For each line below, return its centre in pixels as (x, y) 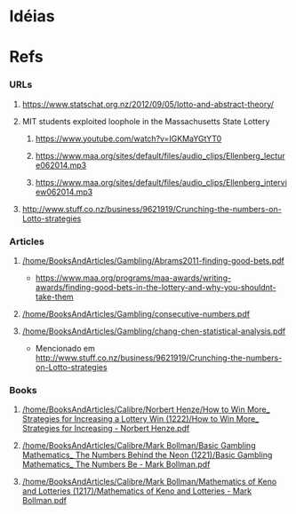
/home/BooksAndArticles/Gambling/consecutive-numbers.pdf (136, 313)
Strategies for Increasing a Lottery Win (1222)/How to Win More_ (140, 419)
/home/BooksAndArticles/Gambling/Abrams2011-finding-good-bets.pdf (153, 260)
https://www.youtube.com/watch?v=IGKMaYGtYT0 (128, 138)
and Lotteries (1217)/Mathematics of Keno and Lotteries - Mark (136, 491)
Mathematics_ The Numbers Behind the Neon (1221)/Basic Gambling (147, 455)
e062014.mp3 (61, 165)
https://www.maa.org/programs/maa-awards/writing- (133, 278)
